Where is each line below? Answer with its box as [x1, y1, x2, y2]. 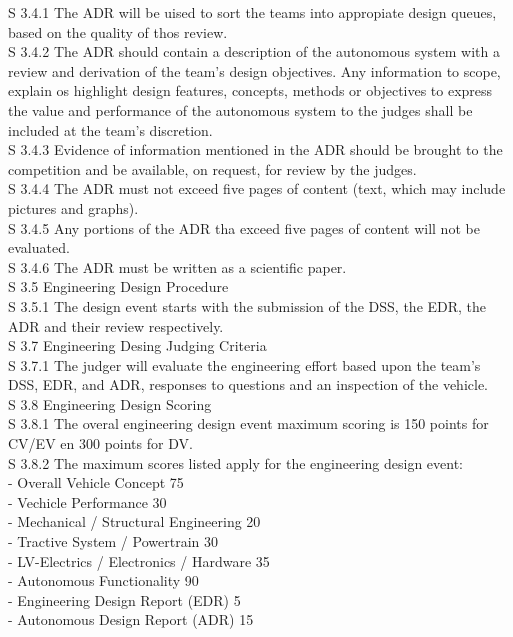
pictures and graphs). [8, 197, 139, 218]
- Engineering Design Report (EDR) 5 [8, 589, 241, 610]
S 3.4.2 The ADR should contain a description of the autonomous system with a [8, 41, 500, 62]
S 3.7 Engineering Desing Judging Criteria [8, 335, 267, 356]
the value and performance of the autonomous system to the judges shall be [8, 99, 473, 120]
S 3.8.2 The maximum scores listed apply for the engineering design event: [8, 452, 464, 473]
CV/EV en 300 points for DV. [8, 433, 193, 454]
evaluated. [8, 237, 70, 258]
